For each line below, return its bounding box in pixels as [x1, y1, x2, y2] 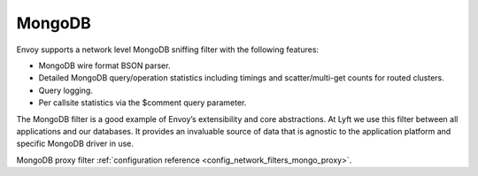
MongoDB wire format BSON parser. [38, 60, 171, 71]
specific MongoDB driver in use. [16, 138, 135, 149]
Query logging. [38, 85, 93, 96]
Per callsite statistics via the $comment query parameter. [38, 97, 247, 108]
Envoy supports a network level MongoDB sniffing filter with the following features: [16, 44, 319, 55]
